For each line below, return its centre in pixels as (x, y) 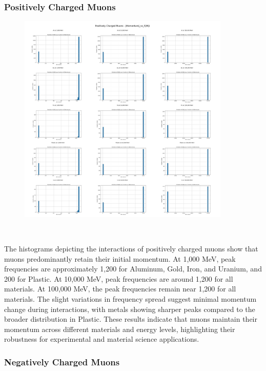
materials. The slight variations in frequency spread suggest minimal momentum (130, 298)
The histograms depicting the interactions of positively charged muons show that (131, 248)
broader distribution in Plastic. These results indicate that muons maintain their (131, 319)
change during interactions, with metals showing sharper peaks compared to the (130, 309)
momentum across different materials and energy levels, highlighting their (120, 329)
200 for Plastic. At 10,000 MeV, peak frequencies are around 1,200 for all (119, 278)
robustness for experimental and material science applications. (102, 339)
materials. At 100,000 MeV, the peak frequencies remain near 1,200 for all (120, 289)
